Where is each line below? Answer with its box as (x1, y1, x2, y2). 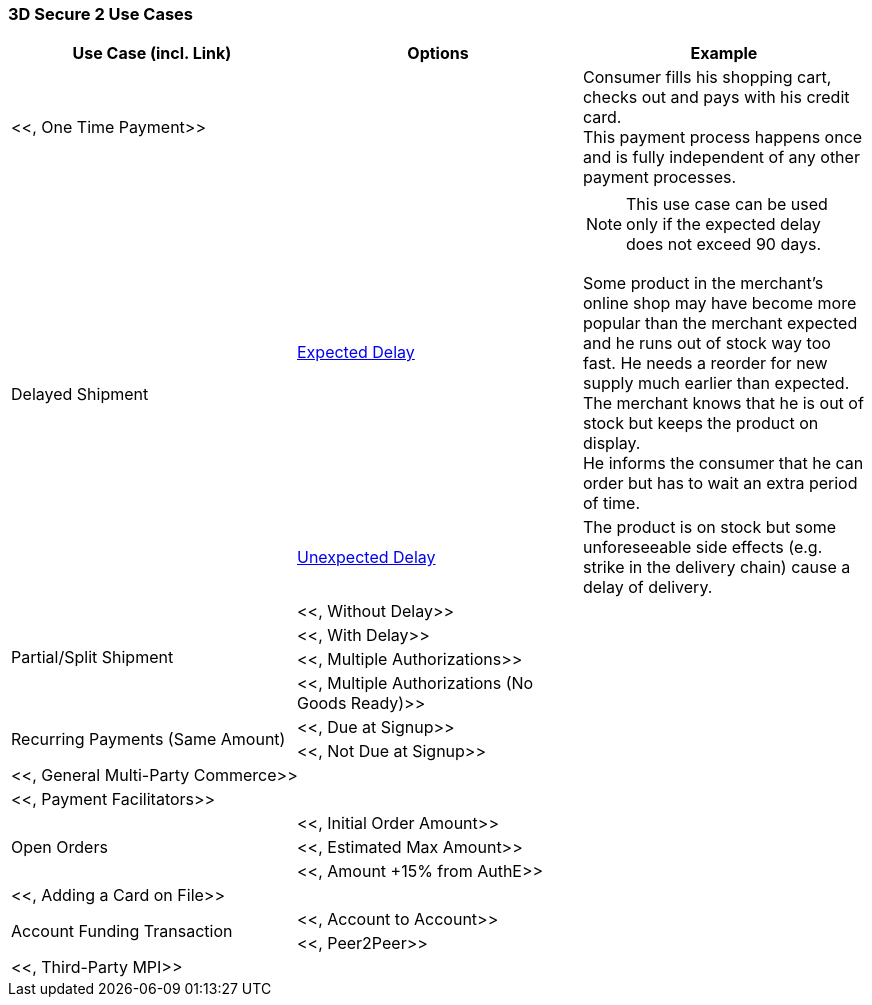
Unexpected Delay (296, 547, 436, 568)
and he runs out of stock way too (582, 333, 831, 354)
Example (690, 43, 758, 64)
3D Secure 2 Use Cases (8, 4, 194, 24)
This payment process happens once (582, 127, 863, 148)
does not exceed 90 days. (626, 234, 822, 255)
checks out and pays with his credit (582, 87, 850, 108)
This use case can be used (626, 194, 828, 215)
